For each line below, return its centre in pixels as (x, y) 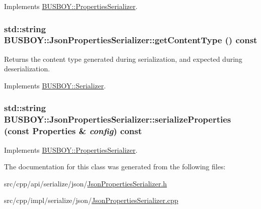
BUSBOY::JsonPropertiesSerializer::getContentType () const (131, 40)
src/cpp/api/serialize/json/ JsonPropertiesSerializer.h (85, 183)
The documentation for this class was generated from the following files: (115, 167)
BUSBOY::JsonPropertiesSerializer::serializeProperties (118, 119)
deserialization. (27, 69)
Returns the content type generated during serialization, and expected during (123, 59)
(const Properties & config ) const (73, 131)
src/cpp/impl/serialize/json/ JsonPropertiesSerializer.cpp (91, 200)
